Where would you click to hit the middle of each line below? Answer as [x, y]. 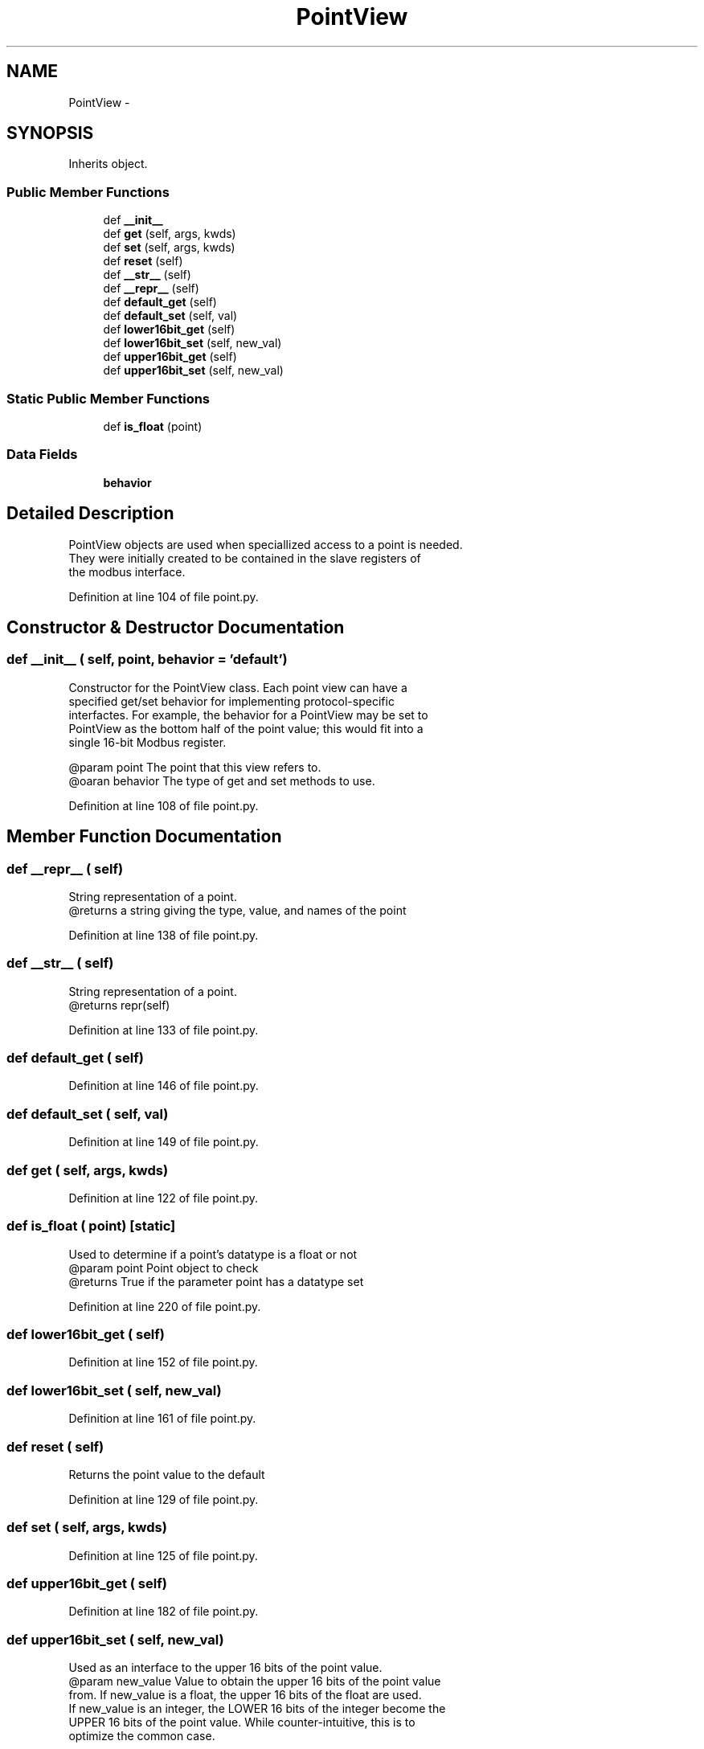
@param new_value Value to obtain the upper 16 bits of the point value [255, 1681]
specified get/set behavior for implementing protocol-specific [231, 701]
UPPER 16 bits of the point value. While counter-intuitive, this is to [242, 1722]
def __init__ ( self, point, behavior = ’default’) [147, 659]
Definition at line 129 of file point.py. [164, 1499]
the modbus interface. [127, 571]
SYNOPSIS [50, 133]
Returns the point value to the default [167, 1474]
